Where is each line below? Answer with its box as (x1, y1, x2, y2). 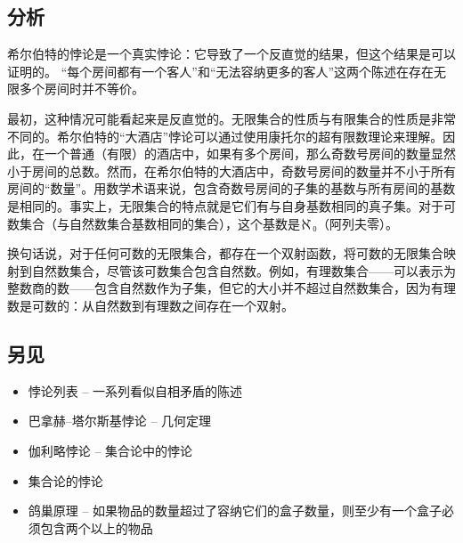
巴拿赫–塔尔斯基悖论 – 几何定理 (28, 411, 212, 430)
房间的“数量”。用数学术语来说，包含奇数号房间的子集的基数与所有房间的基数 (7, 179, 456, 198)
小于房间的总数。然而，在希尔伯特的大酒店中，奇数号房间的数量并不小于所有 (7, 161, 456, 180)
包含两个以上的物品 (40, 518, 153, 537)
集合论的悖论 (28, 471, 103, 490)
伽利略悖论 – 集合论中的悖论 (28, 441, 193, 459)
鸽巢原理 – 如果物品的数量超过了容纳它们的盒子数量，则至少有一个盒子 (28, 501, 443, 520)
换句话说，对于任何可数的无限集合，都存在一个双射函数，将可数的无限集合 (7, 244, 443, 263)
